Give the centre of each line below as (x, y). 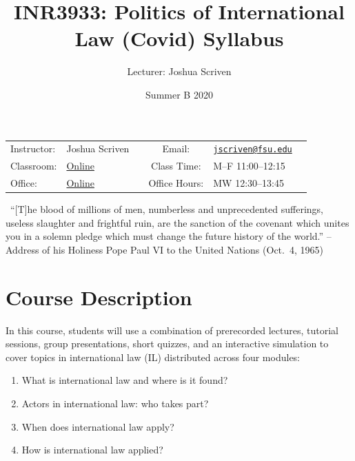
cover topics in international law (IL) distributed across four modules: (153, 357)
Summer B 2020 (179, 94)
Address (22, 249)
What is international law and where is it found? (125, 380)
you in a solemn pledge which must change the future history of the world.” (165, 236)
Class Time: (176, 166)
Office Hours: (176, 183)
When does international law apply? (98, 426)
